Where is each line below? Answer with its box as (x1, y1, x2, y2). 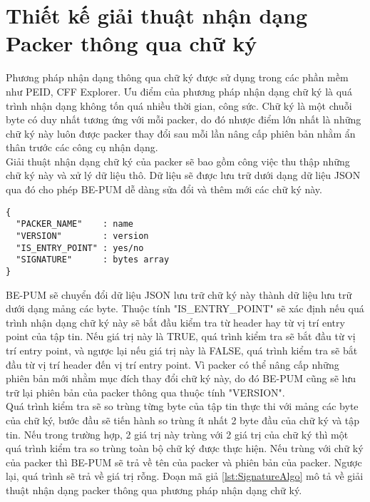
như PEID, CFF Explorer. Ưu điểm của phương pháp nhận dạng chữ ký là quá (6, 83, 352, 98)
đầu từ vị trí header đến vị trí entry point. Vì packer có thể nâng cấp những (6, 357, 339, 372)
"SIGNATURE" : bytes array (16, 255, 170, 265)
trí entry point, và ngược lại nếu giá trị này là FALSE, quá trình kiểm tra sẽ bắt (6, 342, 358, 357)
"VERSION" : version (16, 230, 149, 241)
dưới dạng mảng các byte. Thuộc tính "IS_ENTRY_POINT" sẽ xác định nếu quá (6, 301, 364, 316)
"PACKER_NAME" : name (16, 219, 133, 230)
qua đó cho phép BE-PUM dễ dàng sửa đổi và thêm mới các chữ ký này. (6, 182, 322, 197)
